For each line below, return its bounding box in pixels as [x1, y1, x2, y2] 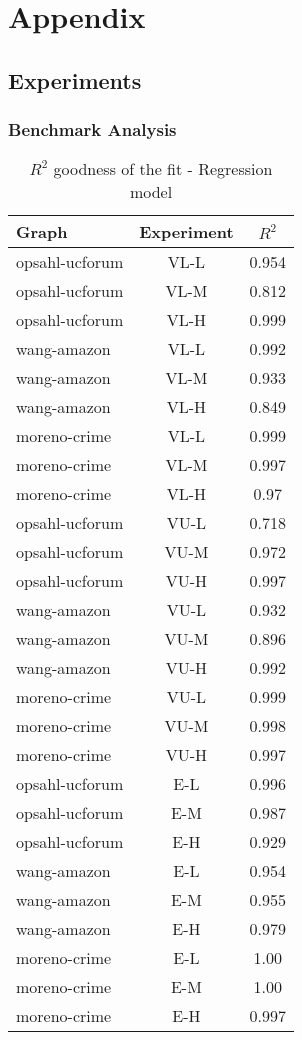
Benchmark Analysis [8, 117, 177, 142]
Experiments [8, 64, 142, 95]
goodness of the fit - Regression [53, 157, 273, 181]
